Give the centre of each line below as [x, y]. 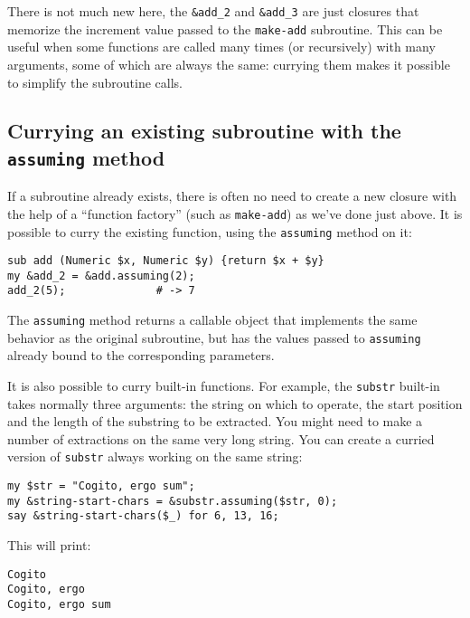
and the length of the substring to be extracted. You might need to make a [215, 421]
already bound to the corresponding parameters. [141, 355]
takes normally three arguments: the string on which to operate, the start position [235, 403]
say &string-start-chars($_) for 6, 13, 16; [143, 516]
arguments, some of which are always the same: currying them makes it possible [229, 64]
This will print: [49, 545]
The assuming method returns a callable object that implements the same [212, 320]
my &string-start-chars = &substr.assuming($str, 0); [173, 501]
